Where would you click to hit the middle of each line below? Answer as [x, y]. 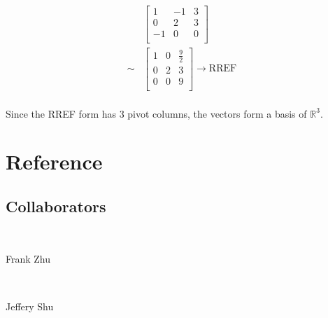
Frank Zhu [28, 259]
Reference [54, 161]
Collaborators [56, 206]
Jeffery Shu [30, 306]
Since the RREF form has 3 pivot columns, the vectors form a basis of [156, 113]
